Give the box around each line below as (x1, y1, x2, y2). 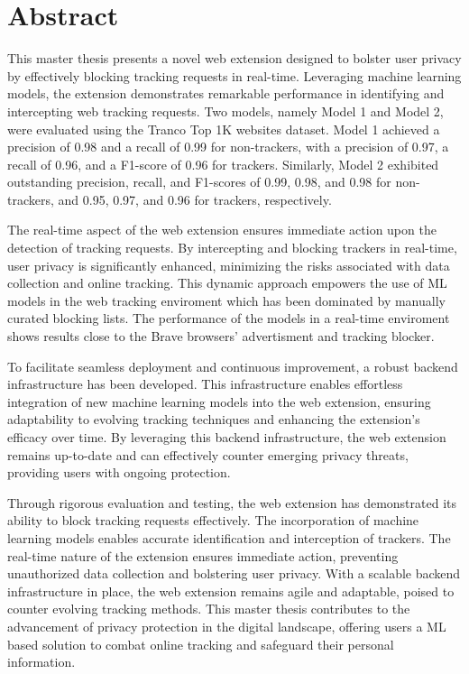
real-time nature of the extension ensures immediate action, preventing (7, 546, 399, 565)
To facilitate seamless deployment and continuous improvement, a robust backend (7, 356, 458, 375)
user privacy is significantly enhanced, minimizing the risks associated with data (7, 255, 450, 274)
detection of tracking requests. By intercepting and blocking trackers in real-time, (7, 238, 457, 257)
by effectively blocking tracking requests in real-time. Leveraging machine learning (7, 66, 462, 85)
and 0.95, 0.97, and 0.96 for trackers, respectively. (58, 189, 332, 208)
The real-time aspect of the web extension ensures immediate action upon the (7, 220, 437, 239)
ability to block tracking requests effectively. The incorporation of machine (7, 511, 419, 530)
